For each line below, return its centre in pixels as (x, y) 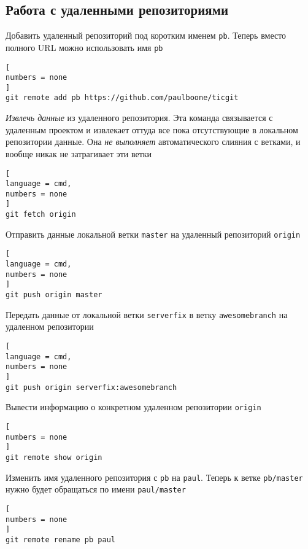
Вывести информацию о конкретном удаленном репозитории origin (133, 407)
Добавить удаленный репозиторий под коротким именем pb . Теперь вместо (146, 35)
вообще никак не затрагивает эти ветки (79, 153)
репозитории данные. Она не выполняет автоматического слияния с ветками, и (153, 142)
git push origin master (54, 295)
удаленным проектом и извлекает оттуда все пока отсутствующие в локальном (152, 129)
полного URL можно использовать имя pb (84, 47)
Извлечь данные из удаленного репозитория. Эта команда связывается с (139, 118)
